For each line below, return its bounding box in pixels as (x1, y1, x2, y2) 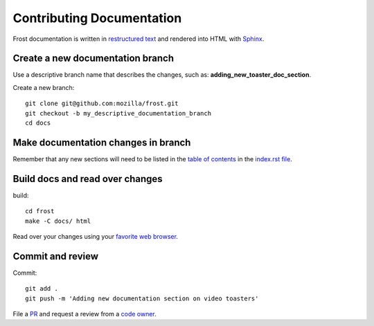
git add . (25, 284, 58, 293)
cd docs (25, 119, 51, 127)
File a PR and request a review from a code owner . (12, 310, 157, 318)
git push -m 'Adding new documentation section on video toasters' (25, 294, 259, 302)
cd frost (25, 208, 55, 215)
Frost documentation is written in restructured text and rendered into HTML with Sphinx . (12, 35, 265, 43)
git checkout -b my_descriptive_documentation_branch (25, 109, 211, 117)
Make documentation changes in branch (12, 136, 191, 148)
